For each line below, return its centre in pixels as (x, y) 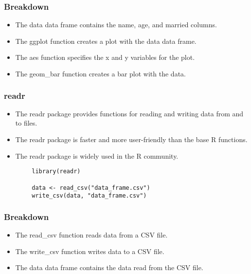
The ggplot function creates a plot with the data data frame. (106, 41)
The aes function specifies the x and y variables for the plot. (105, 57)
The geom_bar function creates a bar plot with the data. (100, 73)
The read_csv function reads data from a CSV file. (91, 235)
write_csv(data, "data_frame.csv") (89, 196)
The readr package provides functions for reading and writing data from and (129, 113)
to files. (26, 123)
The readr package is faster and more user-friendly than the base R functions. (131, 139)
